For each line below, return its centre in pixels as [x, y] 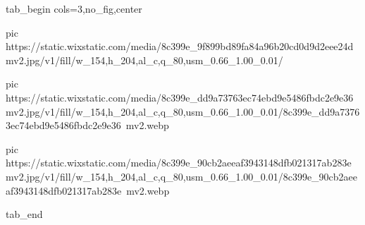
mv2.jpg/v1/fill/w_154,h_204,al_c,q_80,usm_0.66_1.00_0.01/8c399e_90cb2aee [182, 176]
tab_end [24, 214]
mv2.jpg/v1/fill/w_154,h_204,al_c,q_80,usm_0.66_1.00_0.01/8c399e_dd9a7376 [183, 111]
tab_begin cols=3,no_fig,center [74, 8]
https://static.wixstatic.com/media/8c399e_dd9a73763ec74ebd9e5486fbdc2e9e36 [180, 97]
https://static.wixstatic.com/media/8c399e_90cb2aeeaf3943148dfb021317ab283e [179, 163]
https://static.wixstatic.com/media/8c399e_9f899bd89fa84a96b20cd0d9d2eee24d [180, 46]
